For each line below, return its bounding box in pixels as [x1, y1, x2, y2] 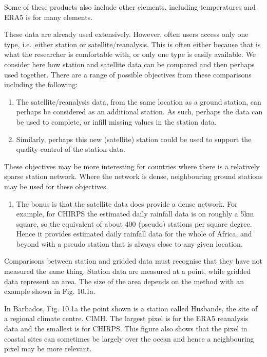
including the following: [4, 79, 78, 90]
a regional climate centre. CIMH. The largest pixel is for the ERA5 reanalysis [4, 313, 249, 324]
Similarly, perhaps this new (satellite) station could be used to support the [16, 133, 252, 144]
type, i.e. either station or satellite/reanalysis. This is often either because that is [4, 38, 261, 49]
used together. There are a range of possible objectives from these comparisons [4, 69, 252, 80]
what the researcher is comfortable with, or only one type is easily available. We [4, 49, 256, 60]
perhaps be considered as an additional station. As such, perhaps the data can [16, 106, 263, 117]
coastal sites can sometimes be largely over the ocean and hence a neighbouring [4, 333, 254, 344]
